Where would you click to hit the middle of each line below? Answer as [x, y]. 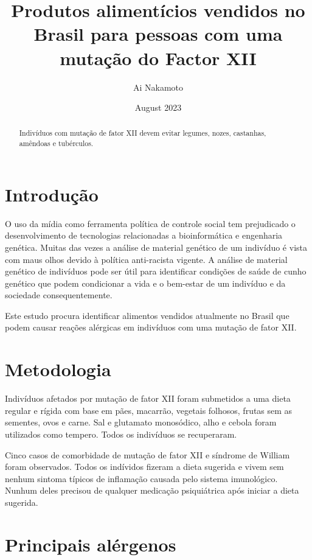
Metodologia [58, 369]
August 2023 [158, 107]
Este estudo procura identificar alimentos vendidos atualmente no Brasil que [147, 315]
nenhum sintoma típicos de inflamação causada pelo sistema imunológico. [141, 478]
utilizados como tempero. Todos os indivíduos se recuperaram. [121, 434]
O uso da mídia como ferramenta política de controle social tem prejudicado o [150, 223]
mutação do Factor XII [158, 58]
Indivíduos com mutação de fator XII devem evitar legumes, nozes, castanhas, [143, 133]
